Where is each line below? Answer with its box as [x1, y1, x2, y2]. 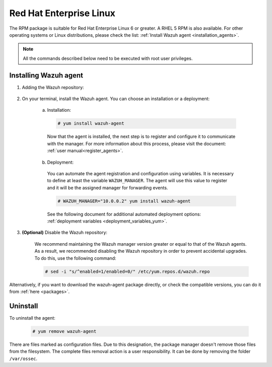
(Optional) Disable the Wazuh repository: [22, 230, 108, 236]
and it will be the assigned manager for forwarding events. [47, 184, 168, 191]
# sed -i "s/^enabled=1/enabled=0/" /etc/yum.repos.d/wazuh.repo [45, 268, 210, 274]
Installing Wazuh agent [9, 71, 83, 80]
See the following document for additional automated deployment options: [47, 211, 201, 217]
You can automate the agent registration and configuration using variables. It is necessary [47, 170, 234, 176]
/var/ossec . [9, 355, 38, 361]
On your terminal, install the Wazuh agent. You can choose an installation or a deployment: [22, 96, 210, 102]
